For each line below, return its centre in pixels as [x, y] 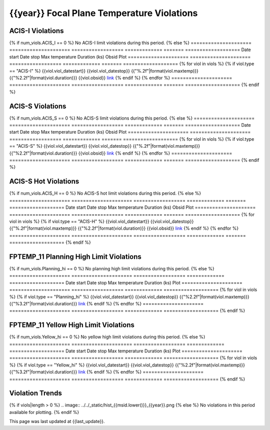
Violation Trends [35, 393]
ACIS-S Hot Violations [44, 181]
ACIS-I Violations [36, 31]
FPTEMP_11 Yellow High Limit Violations [72, 325]
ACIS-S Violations [38, 106]
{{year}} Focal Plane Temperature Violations [103, 13]
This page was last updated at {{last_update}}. [57, 421]
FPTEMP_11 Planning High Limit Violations [75, 257]
